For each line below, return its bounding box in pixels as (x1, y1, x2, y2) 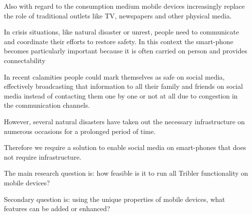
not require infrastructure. (4, 151, 81, 162)
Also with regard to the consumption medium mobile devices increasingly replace (4, 1, 245, 11)
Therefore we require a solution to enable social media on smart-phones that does (4, 142, 246, 152)
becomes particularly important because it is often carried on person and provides (4, 46, 247, 56)
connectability (4, 55, 46, 65)
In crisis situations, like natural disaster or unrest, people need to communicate (4, 27, 239, 37)
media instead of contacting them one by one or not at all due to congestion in (4, 90, 238, 100)
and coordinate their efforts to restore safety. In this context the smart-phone (4, 36, 234, 46)
